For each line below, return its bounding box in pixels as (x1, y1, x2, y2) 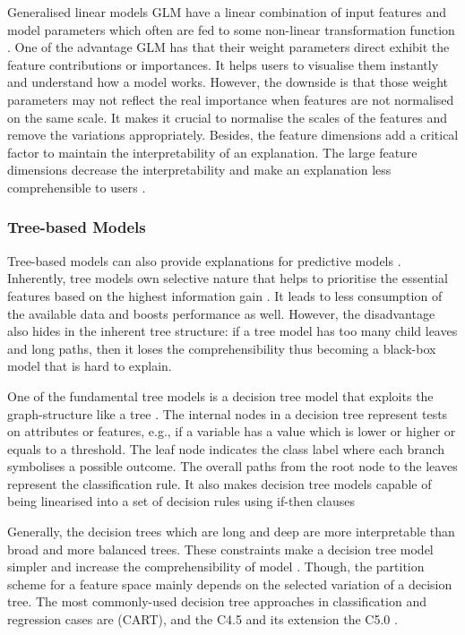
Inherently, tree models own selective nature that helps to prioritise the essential (7, 269, 448, 287)
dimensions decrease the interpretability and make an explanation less (7, 160, 392, 179)
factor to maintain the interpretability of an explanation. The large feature (7, 142, 418, 161)
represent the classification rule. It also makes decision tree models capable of (7, 474, 432, 493)
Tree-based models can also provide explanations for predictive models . (7, 251, 401, 270)
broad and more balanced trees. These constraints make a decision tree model (7, 539, 434, 558)
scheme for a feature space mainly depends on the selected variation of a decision (7, 574, 452, 593)
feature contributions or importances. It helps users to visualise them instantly (7, 55, 439, 73)
